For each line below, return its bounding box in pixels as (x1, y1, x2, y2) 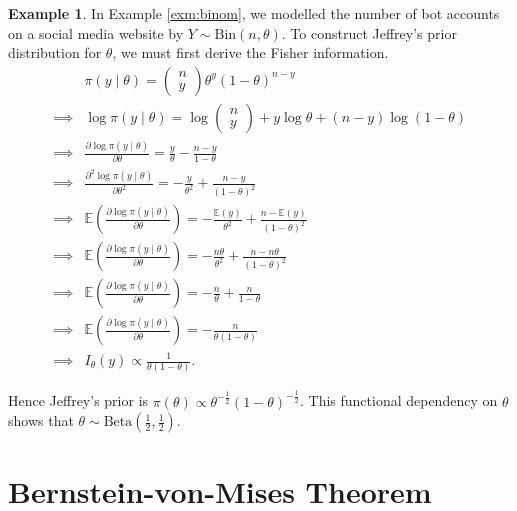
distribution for (8, 42, 102, 63)
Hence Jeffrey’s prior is (8, 390, 149, 411)
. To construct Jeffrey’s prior (281, 22, 457, 43)
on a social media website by (8, 22, 184, 43)
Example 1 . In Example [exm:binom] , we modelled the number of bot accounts (8, 3, 500, 23)
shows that (8, 410, 74, 431)
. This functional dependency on (299, 390, 498, 411)
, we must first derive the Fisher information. (112, 42, 389, 63)
